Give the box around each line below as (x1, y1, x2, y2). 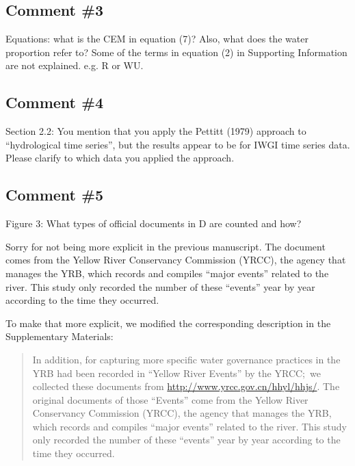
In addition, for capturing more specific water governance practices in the (32, 352, 341, 366)
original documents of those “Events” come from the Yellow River (32, 392, 308, 406)
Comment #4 (5, 92, 104, 113)
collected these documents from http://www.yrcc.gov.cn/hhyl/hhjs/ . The (32, 379, 340, 393)
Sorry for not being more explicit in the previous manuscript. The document (5, 239, 326, 253)
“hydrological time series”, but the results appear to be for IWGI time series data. (5, 137, 350, 151)
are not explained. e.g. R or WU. (5, 58, 144, 73)
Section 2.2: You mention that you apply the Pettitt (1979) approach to (5, 124, 306, 138)
